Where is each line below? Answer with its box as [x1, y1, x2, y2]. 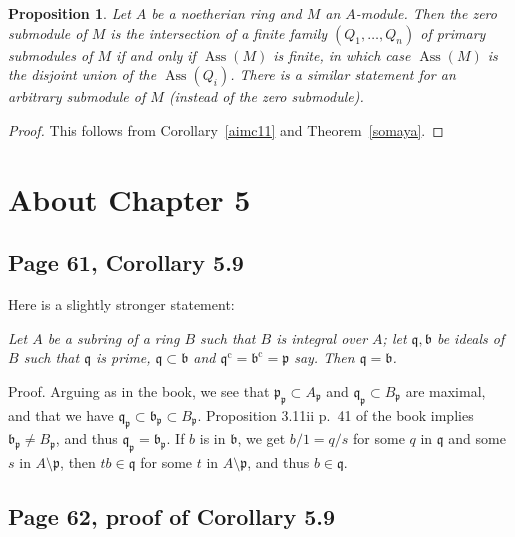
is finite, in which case [273, 44, 411, 65]
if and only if [116, 44, 196, 65]
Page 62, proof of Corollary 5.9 [8, 501, 336, 532]
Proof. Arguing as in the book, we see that [8, 380, 270, 401]
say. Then [294, 347, 355, 368]
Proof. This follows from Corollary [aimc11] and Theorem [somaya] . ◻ [8, 119, 444, 140]
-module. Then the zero [355, 3, 497, 23]
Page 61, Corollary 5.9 [8, 247, 244, 278]
